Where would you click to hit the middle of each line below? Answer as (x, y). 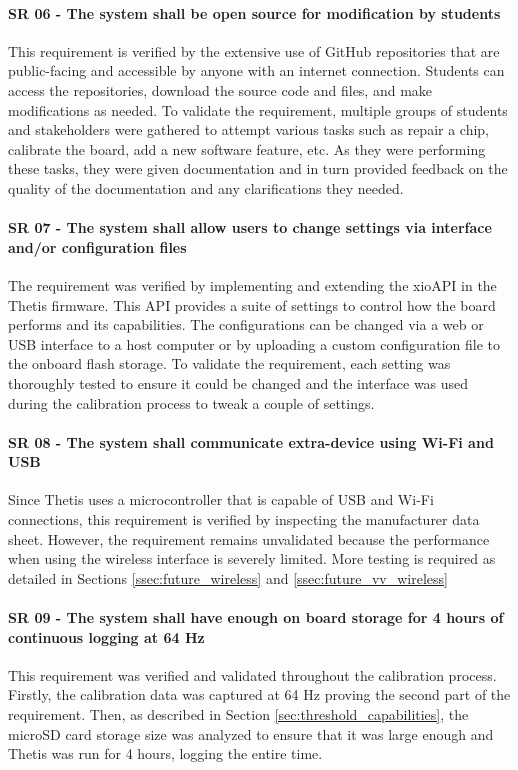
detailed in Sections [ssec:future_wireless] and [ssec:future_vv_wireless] (228, 577)
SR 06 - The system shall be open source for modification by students (254, 12)
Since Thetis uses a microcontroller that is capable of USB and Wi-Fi (221, 499)
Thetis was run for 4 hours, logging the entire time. (165, 753)
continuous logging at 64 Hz (106, 636)
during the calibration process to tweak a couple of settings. (191, 402)
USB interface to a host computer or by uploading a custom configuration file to (254, 343)
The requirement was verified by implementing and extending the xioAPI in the (252, 284)
